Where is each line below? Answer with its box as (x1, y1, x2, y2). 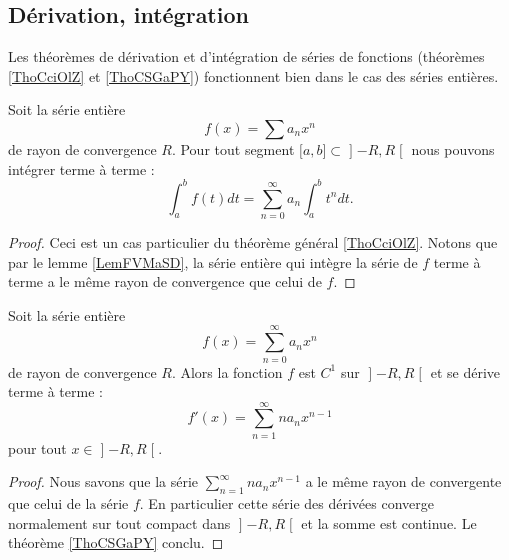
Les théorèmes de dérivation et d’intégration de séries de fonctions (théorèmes (8, 46, 485, 67)
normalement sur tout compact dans (8, 512, 231, 533)
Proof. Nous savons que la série (8, 471, 199, 492)
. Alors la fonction (171, 361, 283, 382)
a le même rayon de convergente (305, 471, 502, 492)
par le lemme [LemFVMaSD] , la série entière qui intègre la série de (8, 251, 418, 272)
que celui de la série (8, 493, 129, 514)
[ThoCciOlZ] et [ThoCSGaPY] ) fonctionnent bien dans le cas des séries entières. (8, 65, 499, 86)
